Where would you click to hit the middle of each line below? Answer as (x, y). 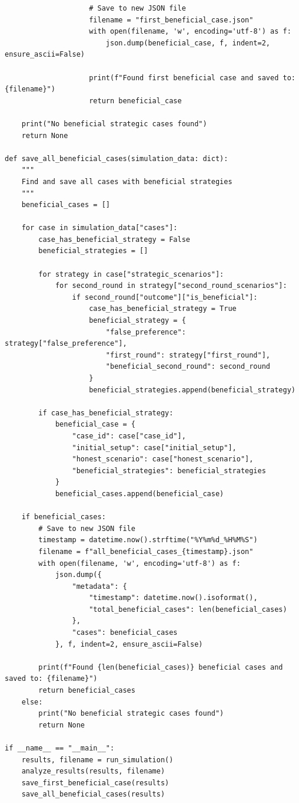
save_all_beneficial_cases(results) (93, 794)
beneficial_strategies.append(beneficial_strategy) (192, 390)
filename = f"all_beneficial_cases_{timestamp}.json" (146, 551)
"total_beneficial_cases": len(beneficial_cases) (188, 609)
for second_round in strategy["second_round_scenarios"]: (171, 286)
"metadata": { (99, 586)
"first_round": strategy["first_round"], (188, 355)
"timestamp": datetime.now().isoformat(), (173, 598)
